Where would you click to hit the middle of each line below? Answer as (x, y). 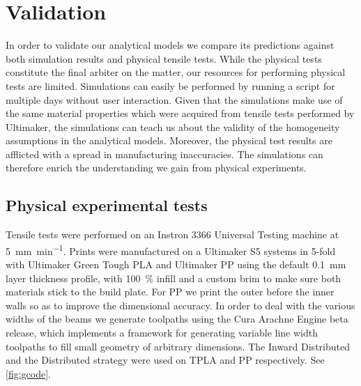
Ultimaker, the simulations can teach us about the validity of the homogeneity (173, 126)
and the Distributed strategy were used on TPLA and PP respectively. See (165, 360)
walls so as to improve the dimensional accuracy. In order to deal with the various (180, 305)
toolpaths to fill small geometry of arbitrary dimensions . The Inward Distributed (178, 346)
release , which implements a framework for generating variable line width (162, 333)
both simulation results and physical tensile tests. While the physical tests (164, 58)
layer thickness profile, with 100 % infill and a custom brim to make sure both (174, 278)
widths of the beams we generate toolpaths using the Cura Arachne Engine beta (177, 319)
